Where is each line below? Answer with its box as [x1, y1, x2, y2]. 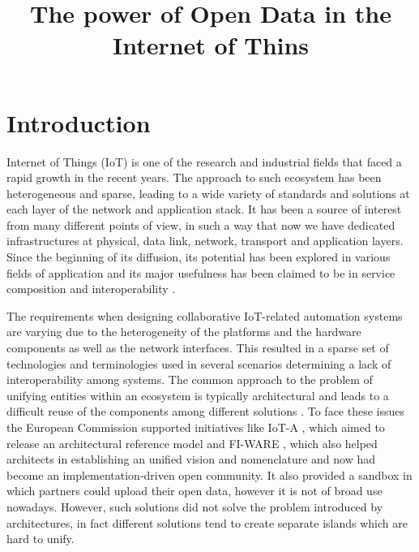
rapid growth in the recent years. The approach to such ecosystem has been [6, 169, 382, 186]
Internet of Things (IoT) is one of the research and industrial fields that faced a [6, 153, 402, 170]
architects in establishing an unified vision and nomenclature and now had [6, 451, 376, 468]
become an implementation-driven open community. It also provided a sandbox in [6, 466, 413, 483]
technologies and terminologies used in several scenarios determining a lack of [6, 355, 391, 372]
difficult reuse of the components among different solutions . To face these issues [6, 403, 405, 420]
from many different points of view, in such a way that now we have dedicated [6, 216, 395, 233]
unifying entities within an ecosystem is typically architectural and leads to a [6, 386, 389, 403]
